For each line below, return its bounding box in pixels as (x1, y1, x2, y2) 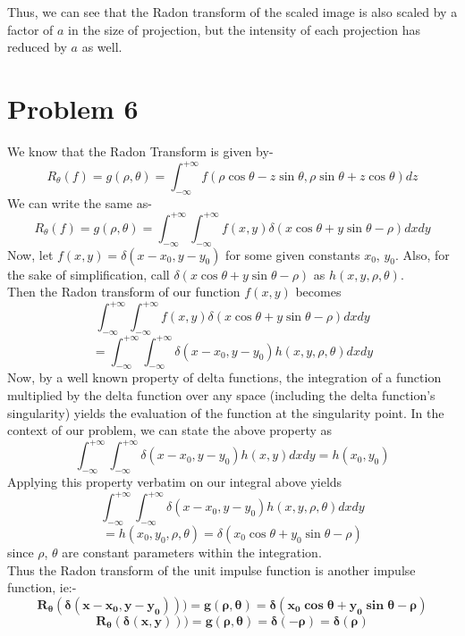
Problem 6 (7, 89, 139, 126)
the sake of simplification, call (7, 264, 170, 283)
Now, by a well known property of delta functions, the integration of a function (7, 368, 442, 387)
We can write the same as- (7, 193, 152, 212)
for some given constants (225, 245, 360, 264)
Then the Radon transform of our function (7, 282, 241, 301)
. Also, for (394, 245, 450, 264)
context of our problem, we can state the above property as (7, 421, 333, 439)
